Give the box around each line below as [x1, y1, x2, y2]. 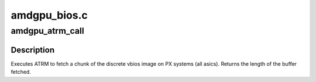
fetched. [11, 69, 32, 76]
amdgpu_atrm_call [11, 26, 84, 36]
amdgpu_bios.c [11, 9, 88, 22]
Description [11, 45, 55, 55]
